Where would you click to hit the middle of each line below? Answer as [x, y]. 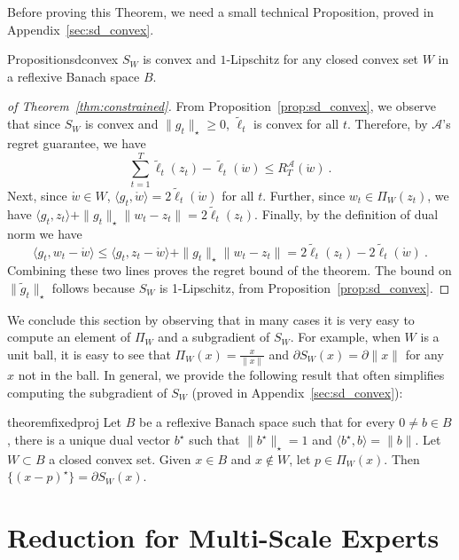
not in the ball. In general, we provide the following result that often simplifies [231, 375]
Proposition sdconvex [63, 59]
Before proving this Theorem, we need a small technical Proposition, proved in [221, 12]
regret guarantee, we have [77, 142]
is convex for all [296, 124]
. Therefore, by [388, 124]
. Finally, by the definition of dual [346, 213]
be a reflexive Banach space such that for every [267, 422]
